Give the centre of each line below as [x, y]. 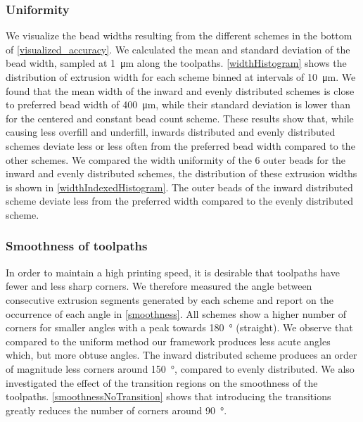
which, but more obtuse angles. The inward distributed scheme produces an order [181, 355]
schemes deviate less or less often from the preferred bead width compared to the [180, 145]
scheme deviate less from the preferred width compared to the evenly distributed [180, 201]
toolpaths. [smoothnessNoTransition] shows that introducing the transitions [168, 396]
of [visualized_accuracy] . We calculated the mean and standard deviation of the [178, 49]
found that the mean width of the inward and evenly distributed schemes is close [180, 90]
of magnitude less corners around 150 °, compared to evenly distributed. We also [180, 368]
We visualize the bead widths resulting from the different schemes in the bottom [179, 36]
